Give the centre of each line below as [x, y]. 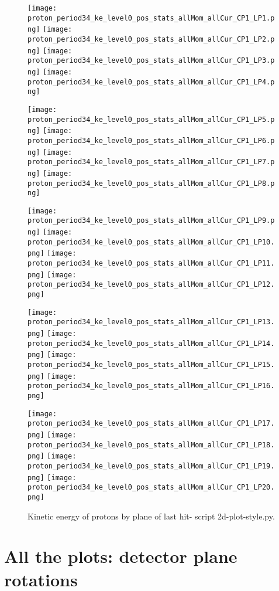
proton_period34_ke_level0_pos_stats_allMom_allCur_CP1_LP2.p [151, 39]
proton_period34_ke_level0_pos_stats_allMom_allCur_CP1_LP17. [151, 424]
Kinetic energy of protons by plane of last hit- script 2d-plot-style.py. [151, 516]
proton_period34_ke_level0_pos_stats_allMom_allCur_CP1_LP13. [151, 322]
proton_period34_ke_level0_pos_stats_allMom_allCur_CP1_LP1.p [151, 18]
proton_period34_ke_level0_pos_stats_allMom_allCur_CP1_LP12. [151, 285]
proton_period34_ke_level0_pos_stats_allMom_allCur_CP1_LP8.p [151, 183]
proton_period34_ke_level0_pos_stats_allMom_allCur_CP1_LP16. [151, 386]
